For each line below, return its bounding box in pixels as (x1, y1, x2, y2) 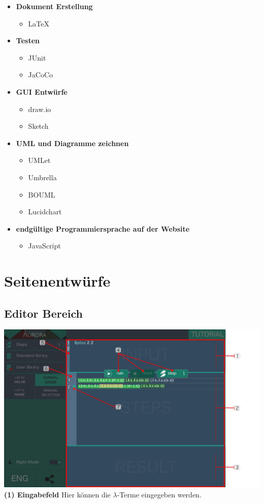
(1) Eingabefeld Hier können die (4, 489, 111, 499)
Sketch (28, 121, 49, 131)
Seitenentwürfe (4, 270, 111, 291)
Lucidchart (28, 206, 62, 217)
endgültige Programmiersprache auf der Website (16, 223, 190, 234)
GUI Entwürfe (16, 86, 68, 97)
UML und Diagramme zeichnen (16, 137, 129, 148)
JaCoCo (28, 69, 53, 80)
